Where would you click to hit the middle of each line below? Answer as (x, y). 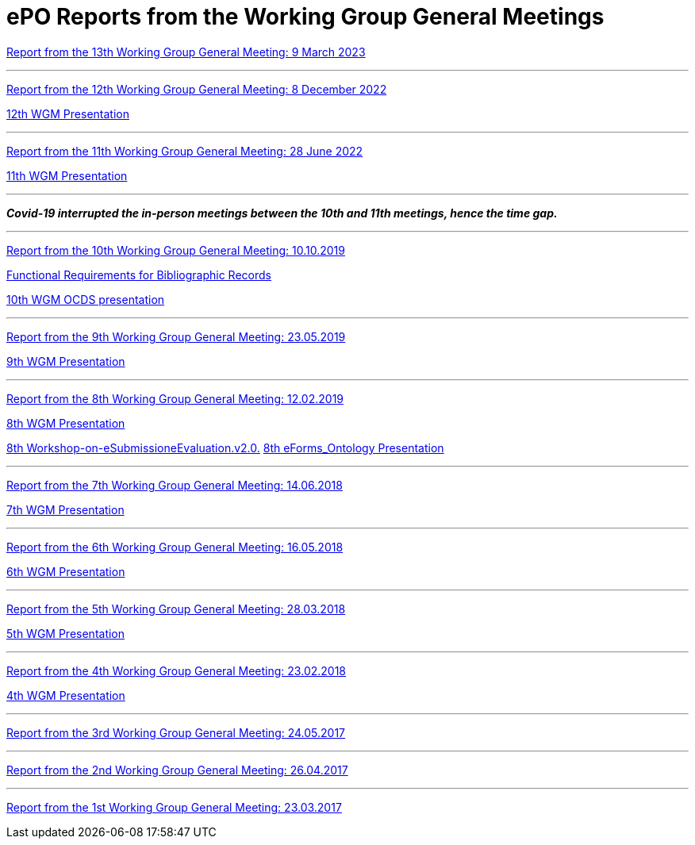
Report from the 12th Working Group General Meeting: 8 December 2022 (197, 89)
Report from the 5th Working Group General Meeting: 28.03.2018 (176, 609)
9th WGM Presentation (66, 361)
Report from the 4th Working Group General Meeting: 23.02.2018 (177, 670)
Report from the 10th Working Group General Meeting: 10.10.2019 (176, 250)
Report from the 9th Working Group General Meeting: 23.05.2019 (176, 336)
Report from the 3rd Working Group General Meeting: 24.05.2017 (176, 732)
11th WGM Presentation (67, 175)
